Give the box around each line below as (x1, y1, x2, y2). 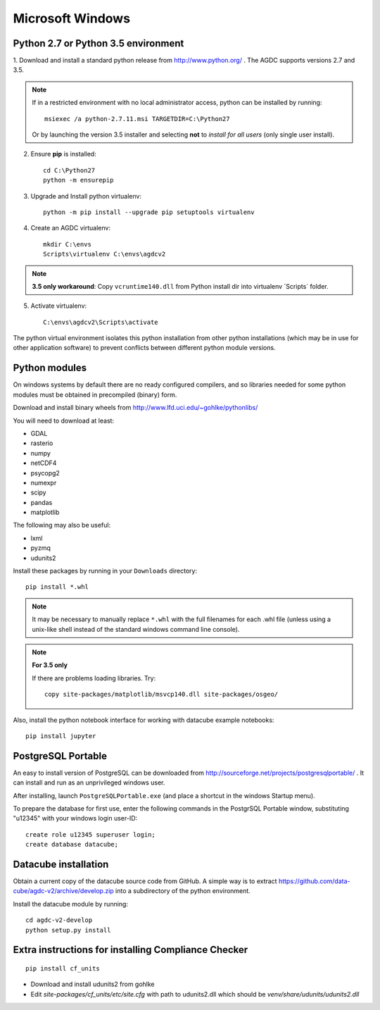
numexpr (30, 478, 57, 487)
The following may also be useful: (13, 521, 111, 530)
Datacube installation (13, 859, 109, 870)
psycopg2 (30, 468, 60, 477)
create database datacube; (25, 840, 119, 849)
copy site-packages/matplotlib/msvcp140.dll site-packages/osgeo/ (44, 690, 279, 699)
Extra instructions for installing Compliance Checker (13, 944, 248, 956)
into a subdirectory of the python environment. (115, 887, 251, 895)
